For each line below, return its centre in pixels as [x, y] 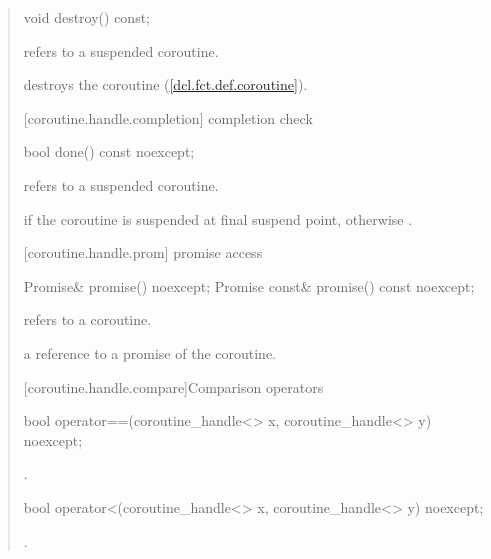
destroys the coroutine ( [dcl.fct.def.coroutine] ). [165, 84]
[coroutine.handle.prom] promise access [143, 252]
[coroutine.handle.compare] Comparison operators [173, 386]
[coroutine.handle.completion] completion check [168, 117]
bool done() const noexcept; [109, 151]
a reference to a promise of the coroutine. [150, 352]
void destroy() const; [86, 17]
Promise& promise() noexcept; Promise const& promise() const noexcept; [249, 285]
